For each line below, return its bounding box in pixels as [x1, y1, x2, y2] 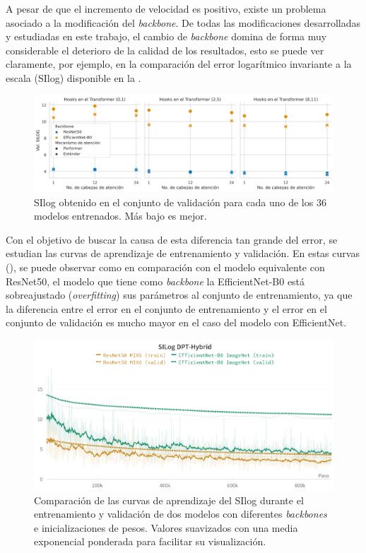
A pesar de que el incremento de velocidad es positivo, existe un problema [6, 1, 326, 16]
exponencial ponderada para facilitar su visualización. [34, 534, 266, 549]
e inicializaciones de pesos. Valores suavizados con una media [34, 520, 298, 535]
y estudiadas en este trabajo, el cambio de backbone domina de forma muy [6, 29, 327, 44]
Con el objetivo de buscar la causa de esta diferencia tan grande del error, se [6, 232, 338, 246]
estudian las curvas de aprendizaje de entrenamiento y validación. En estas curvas [6, 246, 360, 261]
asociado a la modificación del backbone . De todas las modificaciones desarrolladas [6, 15, 361, 30]
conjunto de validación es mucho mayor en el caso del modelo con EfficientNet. [6, 315, 347, 330]
